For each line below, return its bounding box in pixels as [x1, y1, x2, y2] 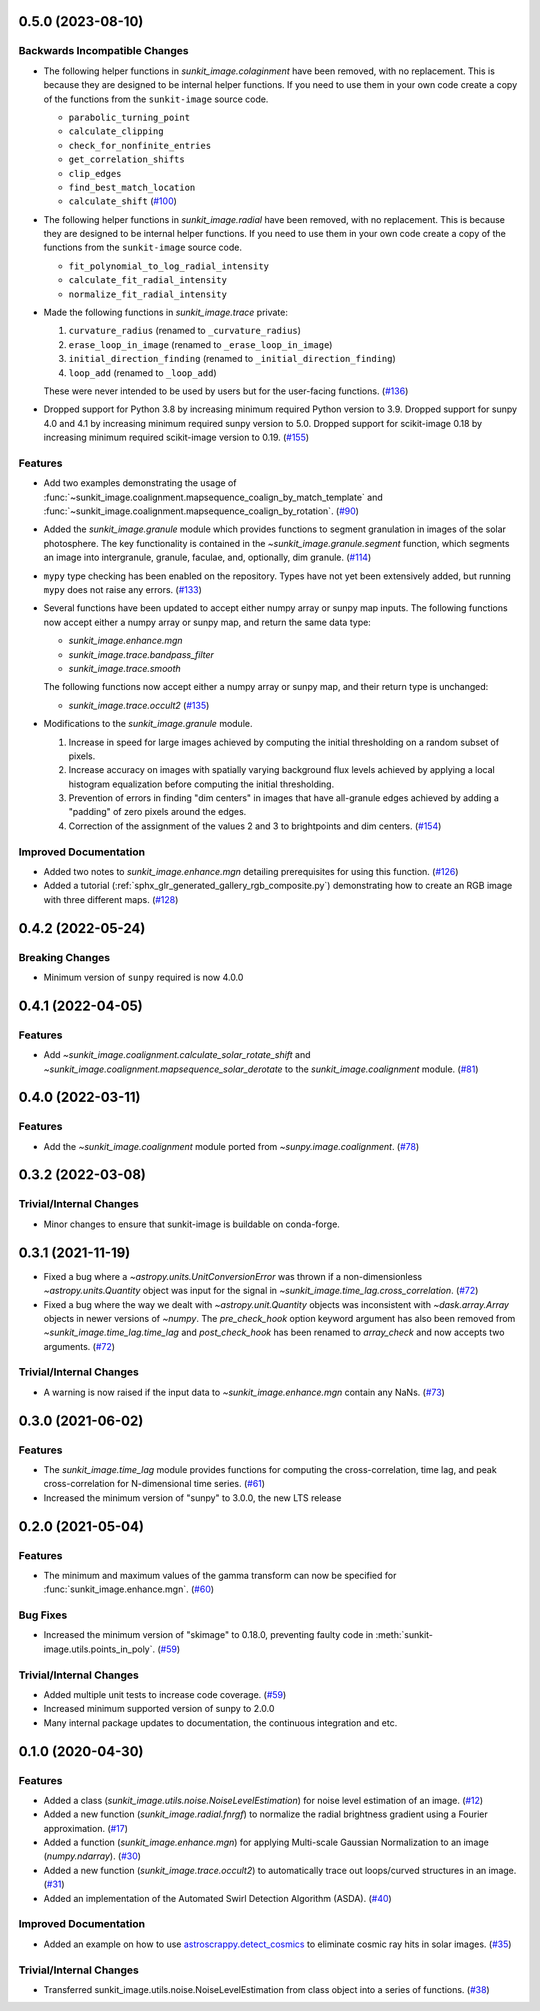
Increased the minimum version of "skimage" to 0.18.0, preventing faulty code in [43, 1629, 374, 1641]
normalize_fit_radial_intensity [68, 288, 227, 300]
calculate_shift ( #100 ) [68, 195, 177, 207]
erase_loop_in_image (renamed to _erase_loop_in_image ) [68, 338, 333, 350]
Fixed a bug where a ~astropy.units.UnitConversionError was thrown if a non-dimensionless [43, 1270, 423, 1282]
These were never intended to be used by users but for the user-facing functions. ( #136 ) [43, 385, 409, 397]
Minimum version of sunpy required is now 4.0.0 [43, 971, 244, 983]
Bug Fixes [18, 1608, 68, 1622]
